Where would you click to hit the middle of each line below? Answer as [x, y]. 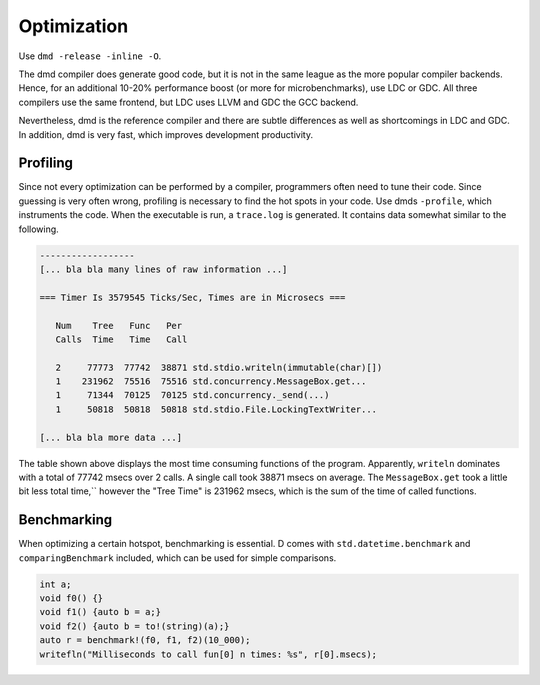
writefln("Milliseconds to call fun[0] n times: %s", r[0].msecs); [208, 654]
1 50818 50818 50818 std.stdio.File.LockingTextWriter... [216, 409]
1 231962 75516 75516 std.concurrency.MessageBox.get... [211, 381]
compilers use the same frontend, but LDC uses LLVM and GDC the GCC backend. [188, 102]
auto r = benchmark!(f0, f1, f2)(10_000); [145, 640]
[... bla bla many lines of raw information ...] [163, 269]
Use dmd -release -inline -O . [90, 56]
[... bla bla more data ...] [111, 437]
